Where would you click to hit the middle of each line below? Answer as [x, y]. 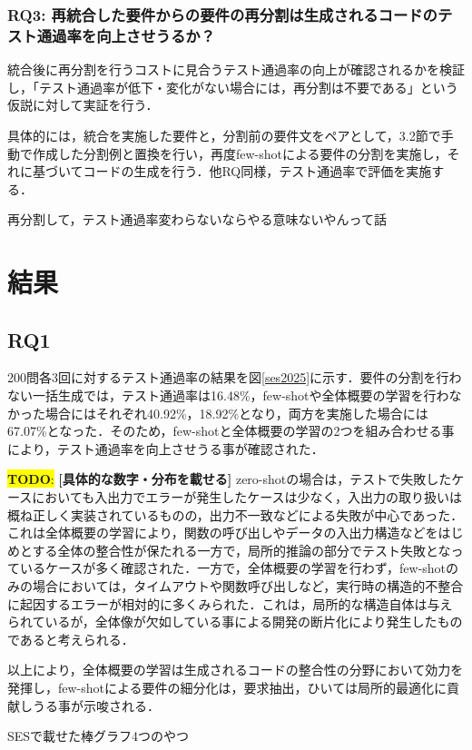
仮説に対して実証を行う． [83, 105]
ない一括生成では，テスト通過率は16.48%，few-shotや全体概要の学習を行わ [228, 395]
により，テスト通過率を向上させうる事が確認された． [166, 448]
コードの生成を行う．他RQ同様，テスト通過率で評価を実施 [257, 171]
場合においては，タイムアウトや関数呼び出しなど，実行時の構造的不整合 [248, 586]
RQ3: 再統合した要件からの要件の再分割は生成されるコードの [222, 14]
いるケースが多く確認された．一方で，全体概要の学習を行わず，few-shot [233, 568]
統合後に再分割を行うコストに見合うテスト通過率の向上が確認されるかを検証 [236, 69]
